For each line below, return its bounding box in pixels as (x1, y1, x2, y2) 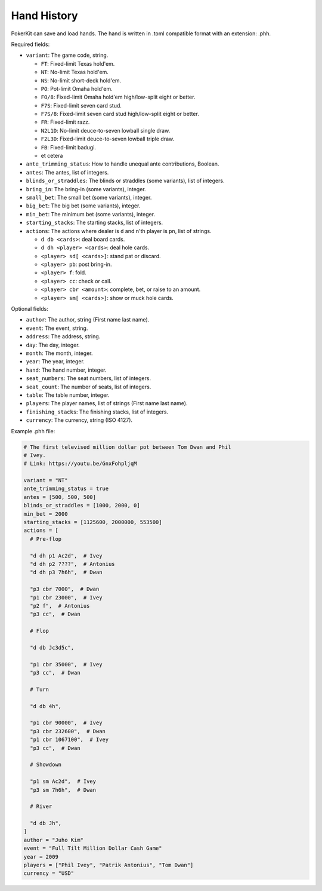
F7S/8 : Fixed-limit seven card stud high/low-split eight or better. (41, 111, 199, 118)
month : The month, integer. (26, 350, 93, 357)
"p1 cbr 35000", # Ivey (30, 661, 103, 668)
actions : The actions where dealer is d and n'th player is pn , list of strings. (26, 227, 212, 234)
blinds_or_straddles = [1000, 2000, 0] (23, 502, 140, 509)
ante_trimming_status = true (23, 485, 109, 492)
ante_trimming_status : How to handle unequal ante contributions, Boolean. (26, 160, 219, 167)
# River (30, 803, 52, 810)
